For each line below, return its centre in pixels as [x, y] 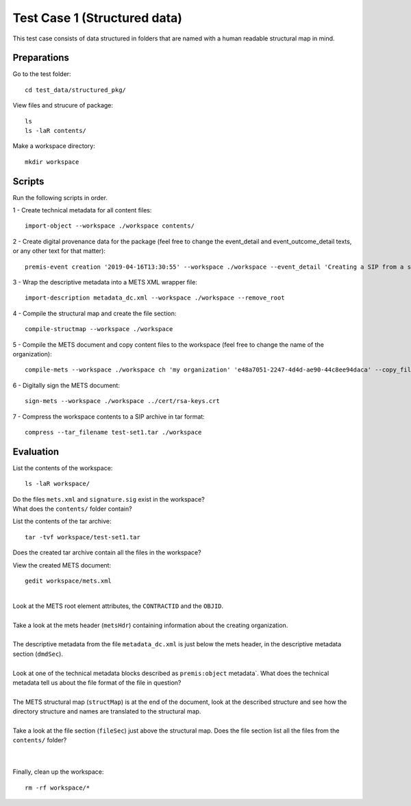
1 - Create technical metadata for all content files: [82, 210]
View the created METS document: [62, 565]
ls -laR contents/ [56, 131]
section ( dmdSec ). [38, 654]
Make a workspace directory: [54, 146]
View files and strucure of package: [63, 106]
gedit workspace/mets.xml [68, 581]
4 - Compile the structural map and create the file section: [95, 313]
